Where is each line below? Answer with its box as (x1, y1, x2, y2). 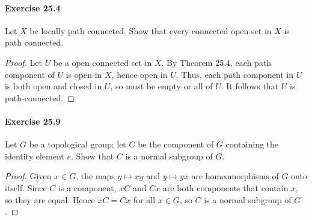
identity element (5, 149, 64, 162)
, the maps (76, 170, 115, 182)
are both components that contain (162, 181, 289, 194)
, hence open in (111, 68, 168, 80)
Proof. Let (5, 56, 42, 68)
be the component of (138, 138, 214, 150)
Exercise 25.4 (5, 1, 61, 14)
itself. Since (5, 181, 47, 194)
